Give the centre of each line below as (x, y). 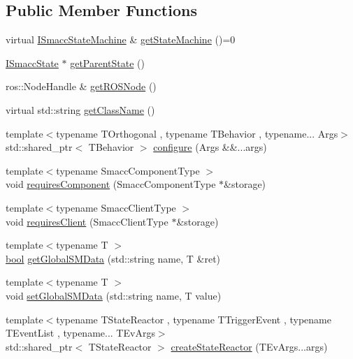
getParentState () (107, 63)
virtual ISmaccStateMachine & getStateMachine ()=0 (121, 39)
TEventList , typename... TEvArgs (80, 333)
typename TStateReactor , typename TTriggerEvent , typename (194, 319)
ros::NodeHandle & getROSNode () (81, 86)
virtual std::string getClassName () (80, 109)
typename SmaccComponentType (128, 170)
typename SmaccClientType (116, 207)
